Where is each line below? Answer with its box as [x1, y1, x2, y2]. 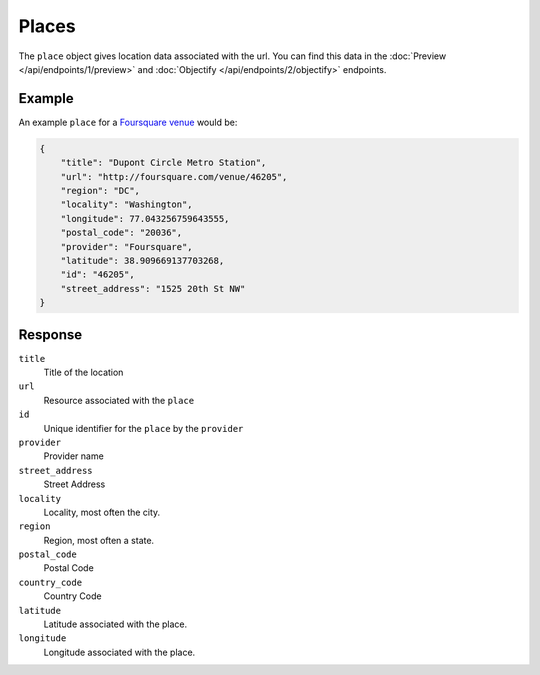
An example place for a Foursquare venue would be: [18, 116, 238, 128]
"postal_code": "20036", [60, 227, 183, 239]
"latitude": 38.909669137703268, [60, 255, 225, 266]
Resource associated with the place [43, 394, 195, 406]
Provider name [43, 450, 104, 462]
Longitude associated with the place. [43, 646, 196, 658]
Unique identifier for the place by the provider [43, 422, 244, 434]
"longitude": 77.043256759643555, [60, 213, 230, 224]
